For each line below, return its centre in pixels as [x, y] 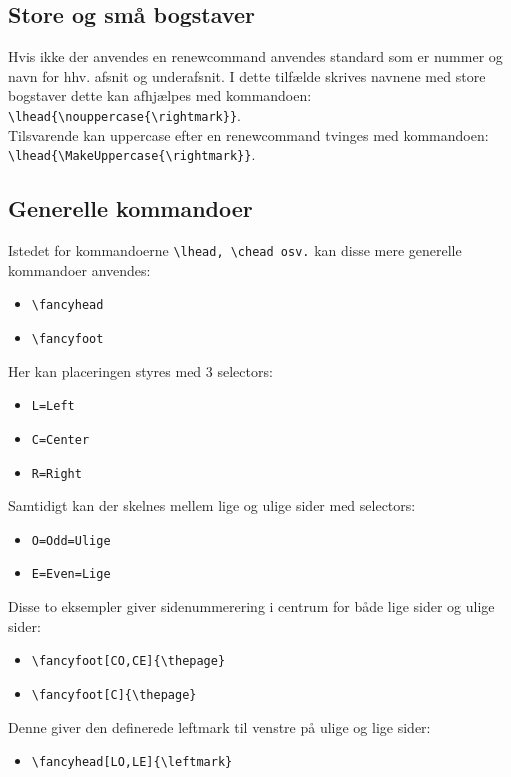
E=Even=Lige [71, 574]
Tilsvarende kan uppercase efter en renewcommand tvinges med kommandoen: [248, 134]
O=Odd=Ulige [71, 540]
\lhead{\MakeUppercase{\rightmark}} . [132, 154]
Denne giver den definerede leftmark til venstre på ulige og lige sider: [219, 726]
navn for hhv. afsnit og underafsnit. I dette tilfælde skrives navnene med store [247, 75]
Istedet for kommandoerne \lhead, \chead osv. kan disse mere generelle [235, 250]
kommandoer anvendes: [79, 269]
